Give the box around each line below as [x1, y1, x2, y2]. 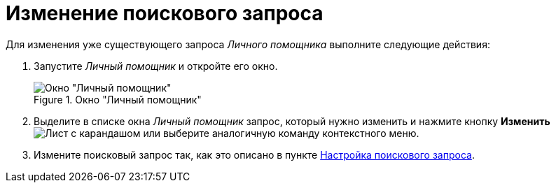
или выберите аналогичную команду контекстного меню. [143, 126, 419, 139]
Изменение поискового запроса [6, 1, 324, 25]
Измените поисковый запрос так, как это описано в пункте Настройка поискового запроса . [34, 148, 475, 161]
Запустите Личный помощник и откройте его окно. [34, 59, 278, 72]
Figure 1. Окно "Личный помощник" [34, 93, 202, 106]
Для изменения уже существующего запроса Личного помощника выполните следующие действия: [6, 38, 490, 50]
